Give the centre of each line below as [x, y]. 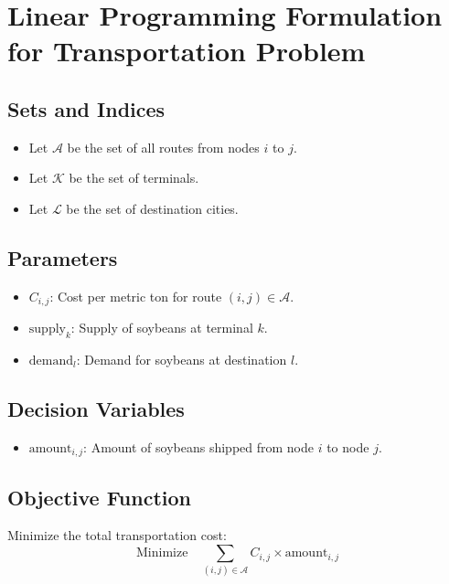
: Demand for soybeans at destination [182, 359]
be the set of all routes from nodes [163, 147]
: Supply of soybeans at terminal [162, 328]
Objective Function [100, 497]
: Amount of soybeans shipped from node [198, 446]
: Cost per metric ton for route [136, 296]
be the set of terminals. [134, 178]
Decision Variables [96, 408]
